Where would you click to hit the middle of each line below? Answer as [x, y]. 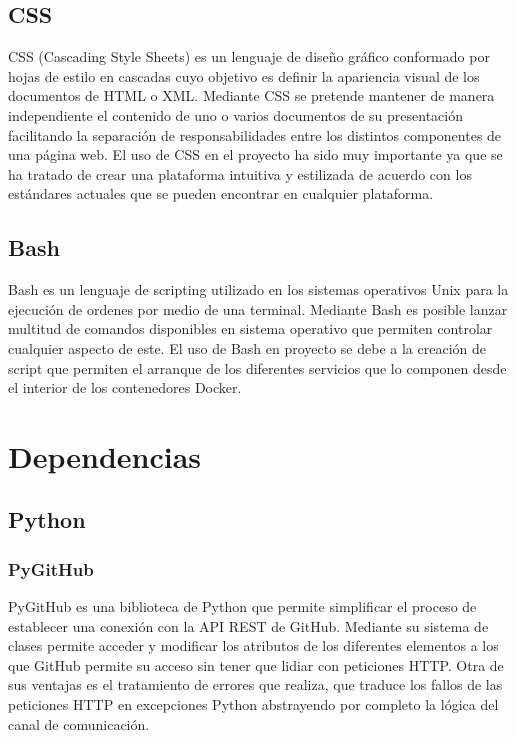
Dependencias [105, 455]
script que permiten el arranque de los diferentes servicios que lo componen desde [257, 367]
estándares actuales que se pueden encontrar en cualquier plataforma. [221, 193]
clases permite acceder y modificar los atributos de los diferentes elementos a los [253, 645]
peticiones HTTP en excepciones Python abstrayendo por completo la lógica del [253, 704]
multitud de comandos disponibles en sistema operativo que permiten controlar [250, 328]
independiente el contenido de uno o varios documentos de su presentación [235, 114]
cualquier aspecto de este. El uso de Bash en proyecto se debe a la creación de [247, 347]
